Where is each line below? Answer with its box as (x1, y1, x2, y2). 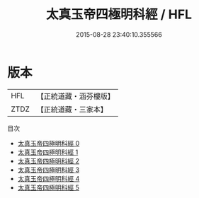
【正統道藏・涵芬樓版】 (36, 91, 115, 101)
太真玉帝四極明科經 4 (17, 174, 80, 182)
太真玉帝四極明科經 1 (17, 148, 79, 156)
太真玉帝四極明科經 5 (17, 183, 80, 192)
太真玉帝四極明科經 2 (17, 156, 80, 165)
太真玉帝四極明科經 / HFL (45, 6, 193, 23)
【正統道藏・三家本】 (36, 104, 108, 114)
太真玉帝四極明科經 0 (17, 139, 80, 147)
